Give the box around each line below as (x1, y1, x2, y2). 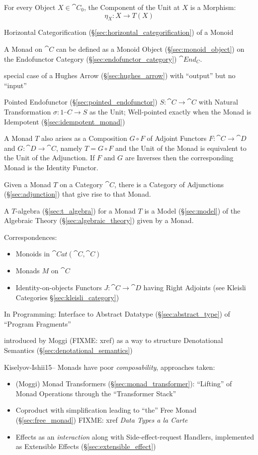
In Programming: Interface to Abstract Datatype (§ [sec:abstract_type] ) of (4, 309, 230, 319)
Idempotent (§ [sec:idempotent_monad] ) (4, 116, 125, 126)
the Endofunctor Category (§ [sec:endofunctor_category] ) (4, 53, 177, 64)
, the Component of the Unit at (84, 2, 180, 12)
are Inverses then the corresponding (125, 152, 234, 163)
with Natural (198, 97, 238, 107)
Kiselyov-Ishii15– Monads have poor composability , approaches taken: (4, 361, 215, 372)
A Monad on (4, 43, 43, 54)
